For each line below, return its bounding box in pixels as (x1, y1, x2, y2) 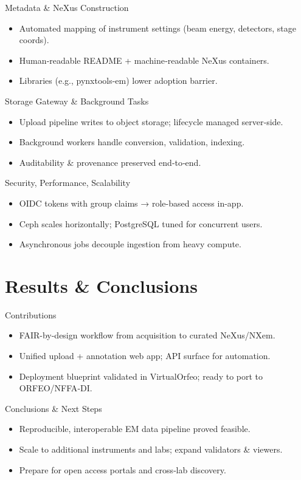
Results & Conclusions (5, 273, 198, 298)
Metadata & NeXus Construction (5, 1, 129, 13)
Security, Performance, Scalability (5, 176, 131, 189)
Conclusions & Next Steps (5, 402, 102, 414)
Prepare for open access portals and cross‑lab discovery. (19, 463, 226, 476)
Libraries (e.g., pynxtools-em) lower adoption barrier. (19, 74, 218, 87)
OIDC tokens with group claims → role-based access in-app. (19, 196, 244, 209)
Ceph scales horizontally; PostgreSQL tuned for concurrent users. (19, 217, 263, 230)
